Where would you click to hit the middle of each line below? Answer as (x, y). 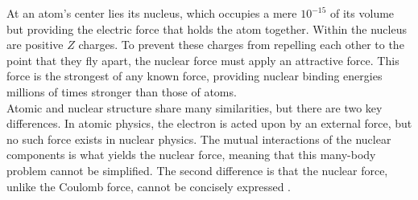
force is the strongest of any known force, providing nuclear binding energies (195, 76)
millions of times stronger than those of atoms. (122, 91)
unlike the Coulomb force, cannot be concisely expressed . (149, 186)
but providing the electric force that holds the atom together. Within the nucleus (207, 29)
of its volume (362, 13)
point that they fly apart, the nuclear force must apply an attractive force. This (203, 60)
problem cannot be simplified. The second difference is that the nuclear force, (197, 170)
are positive (35, 45)
